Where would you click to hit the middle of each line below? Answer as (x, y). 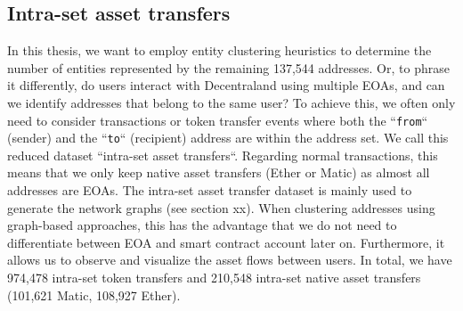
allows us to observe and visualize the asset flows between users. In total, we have (230, 260)
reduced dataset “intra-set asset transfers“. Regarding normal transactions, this (223, 155)
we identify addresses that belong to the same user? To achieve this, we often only (231, 102)
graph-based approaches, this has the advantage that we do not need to (202, 225)
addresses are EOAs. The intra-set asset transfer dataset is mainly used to (210, 190)
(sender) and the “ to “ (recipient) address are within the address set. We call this (228, 138)
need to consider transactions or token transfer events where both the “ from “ (218, 120)
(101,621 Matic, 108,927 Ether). (94, 295)
